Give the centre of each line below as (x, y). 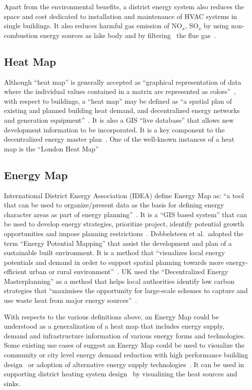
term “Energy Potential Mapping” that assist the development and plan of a (118, 243)
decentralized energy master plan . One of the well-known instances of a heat (119, 139)
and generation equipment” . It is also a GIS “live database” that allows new (119, 120)
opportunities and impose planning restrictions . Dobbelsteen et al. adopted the (124, 233)
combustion (21, 35)
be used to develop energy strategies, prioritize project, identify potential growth (124, 224)
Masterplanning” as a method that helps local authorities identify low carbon (119, 281)
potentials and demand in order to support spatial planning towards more (114, 262)
